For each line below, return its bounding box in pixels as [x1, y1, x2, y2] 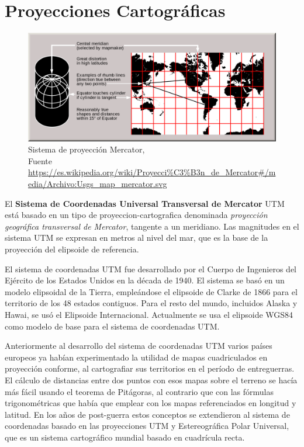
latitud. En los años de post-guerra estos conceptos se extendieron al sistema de [5, 408, 290, 420]
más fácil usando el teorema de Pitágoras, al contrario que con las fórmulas [5, 385, 274, 397]
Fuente [28, 154, 53, 167]
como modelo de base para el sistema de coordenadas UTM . [5, 320, 220, 332]
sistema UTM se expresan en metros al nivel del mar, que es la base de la [5, 231, 268, 244]
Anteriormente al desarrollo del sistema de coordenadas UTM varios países [5, 339, 272, 352]
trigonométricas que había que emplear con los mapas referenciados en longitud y [5, 397, 296, 409]
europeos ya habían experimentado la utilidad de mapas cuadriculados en [5, 351, 268, 363]
